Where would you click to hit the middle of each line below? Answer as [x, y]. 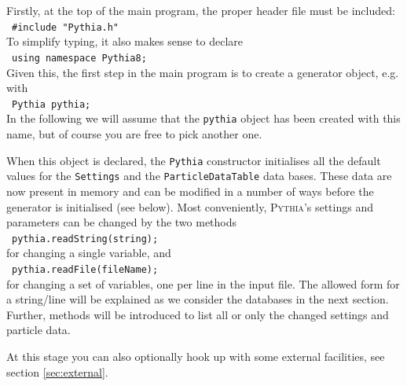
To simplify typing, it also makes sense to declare [125, 41]
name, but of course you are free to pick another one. [134, 134]
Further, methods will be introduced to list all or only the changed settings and [198, 314]
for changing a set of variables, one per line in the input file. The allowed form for [203, 283]
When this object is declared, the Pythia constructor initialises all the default [194, 160]
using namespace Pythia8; [79, 58]
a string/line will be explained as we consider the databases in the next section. [198, 299]
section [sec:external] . [57, 371]
